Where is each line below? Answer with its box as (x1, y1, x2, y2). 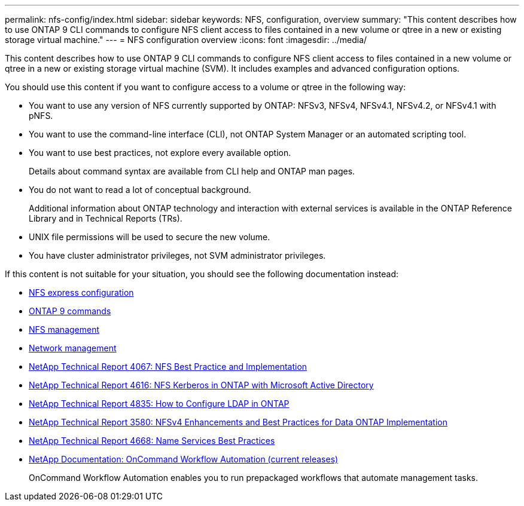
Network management (29, 343, 117, 353)
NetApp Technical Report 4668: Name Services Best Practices (29, 436, 275, 446)
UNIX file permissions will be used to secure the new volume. (29, 232, 270, 242)
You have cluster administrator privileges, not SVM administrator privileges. (29, 250, 326, 260)
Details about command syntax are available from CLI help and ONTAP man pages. (29, 166, 355, 176)
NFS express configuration (29, 287, 134, 298)
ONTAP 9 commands (29, 306, 111, 316)
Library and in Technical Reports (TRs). (29, 213, 182, 223)
